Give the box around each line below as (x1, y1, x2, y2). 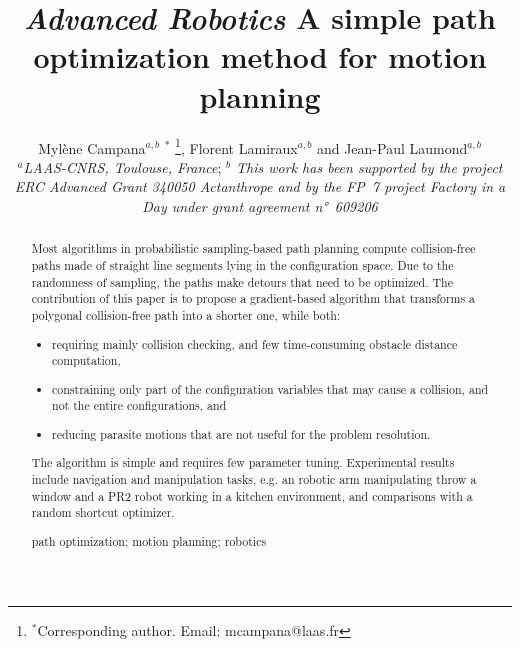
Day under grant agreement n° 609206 (142, 195, 378, 216)
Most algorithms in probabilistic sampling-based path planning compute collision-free (31, 240, 476, 257)
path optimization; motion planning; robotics (31, 532, 267, 549)
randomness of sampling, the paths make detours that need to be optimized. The (31, 273, 453, 290)
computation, (52, 352, 121, 369)
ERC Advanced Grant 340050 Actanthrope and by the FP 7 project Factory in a (14, 176, 506, 197)
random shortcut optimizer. (31, 504, 175, 521)
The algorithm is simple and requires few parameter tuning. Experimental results (31, 454, 455, 471)
